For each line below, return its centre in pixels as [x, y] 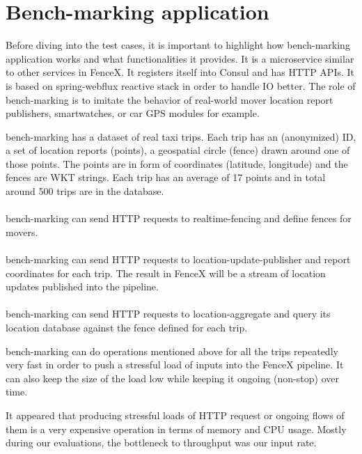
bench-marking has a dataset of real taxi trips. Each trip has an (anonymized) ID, [181, 136]
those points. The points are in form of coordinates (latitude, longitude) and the [177, 163]
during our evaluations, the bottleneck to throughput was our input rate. [161, 443]
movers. [22, 232]
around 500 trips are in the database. [85, 191]
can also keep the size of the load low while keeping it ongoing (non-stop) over [172, 378]
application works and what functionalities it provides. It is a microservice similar [180, 58]
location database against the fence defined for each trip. [127, 327]
